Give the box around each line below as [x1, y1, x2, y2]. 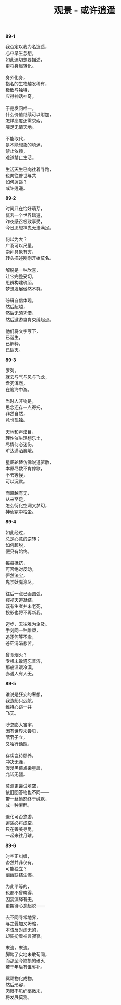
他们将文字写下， [5, 328, 41, 334]
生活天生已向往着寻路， [5, 166, 54, 172]
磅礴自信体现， [5, 297, 36, 303]
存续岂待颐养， [5, 753, 36, 759]
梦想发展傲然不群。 [5, 286, 45, 292]
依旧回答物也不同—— [5, 789, 49, 796]
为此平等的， [5, 884, 32, 890]
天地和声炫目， [5, 429, 36, 435]
